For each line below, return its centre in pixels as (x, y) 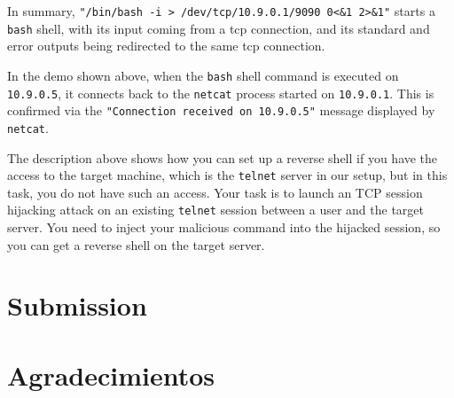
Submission (77, 305)
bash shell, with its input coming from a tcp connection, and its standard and (219, 28)
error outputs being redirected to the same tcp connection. (166, 46)
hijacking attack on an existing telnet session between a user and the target (216, 210)
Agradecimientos (111, 375)
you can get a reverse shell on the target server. (136, 244)
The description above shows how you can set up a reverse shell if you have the (223, 157)
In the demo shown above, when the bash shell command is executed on (203, 75)
